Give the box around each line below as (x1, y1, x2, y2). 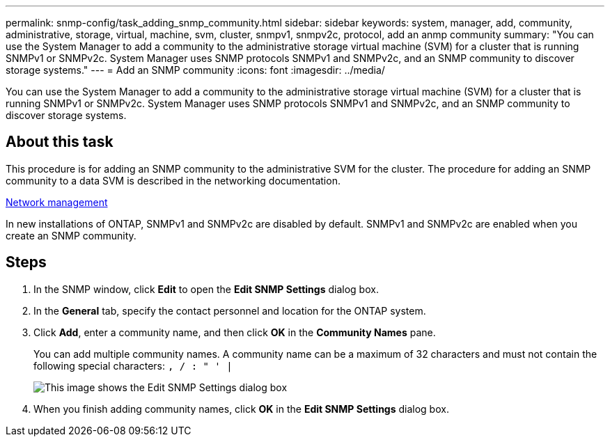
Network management (6, 196, 108, 208)
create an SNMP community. (6, 229, 136, 242)
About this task (6, 133, 114, 151)
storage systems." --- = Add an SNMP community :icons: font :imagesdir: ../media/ (6, 64, 385, 76)
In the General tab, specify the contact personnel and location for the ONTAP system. (33, 304, 426, 317)
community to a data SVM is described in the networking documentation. (6, 174, 341, 187)
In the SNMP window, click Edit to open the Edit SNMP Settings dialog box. (33, 283, 379, 295)
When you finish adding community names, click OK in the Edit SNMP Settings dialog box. (33, 402, 449, 415)
